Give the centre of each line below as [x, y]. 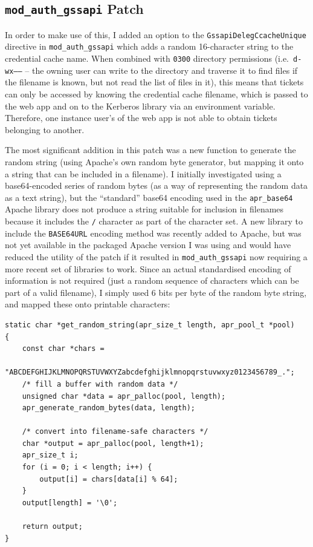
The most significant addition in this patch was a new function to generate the [150, 150]
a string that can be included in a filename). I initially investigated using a [143, 173]
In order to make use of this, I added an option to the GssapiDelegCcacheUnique [156, 34]
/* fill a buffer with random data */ [100, 384]
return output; [52, 527]
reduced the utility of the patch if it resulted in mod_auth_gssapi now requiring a [156, 256]
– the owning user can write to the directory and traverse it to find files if [161, 70]
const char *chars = [63, 349]
